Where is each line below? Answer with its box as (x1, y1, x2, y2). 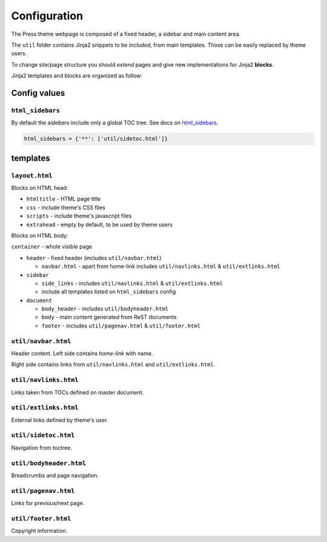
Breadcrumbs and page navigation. (11, 472, 99, 479)
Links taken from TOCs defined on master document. (11, 389, 144, 396)
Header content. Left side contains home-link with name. (11, 350, 153, 357)
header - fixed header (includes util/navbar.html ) (26, 254, 162, 261)
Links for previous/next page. (11, 500, 85, 507)
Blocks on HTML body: (11, 232, 69, 239)
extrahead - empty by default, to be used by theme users (26, 221, 173, 228)
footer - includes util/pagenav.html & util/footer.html (41, 322, 201, 329)
